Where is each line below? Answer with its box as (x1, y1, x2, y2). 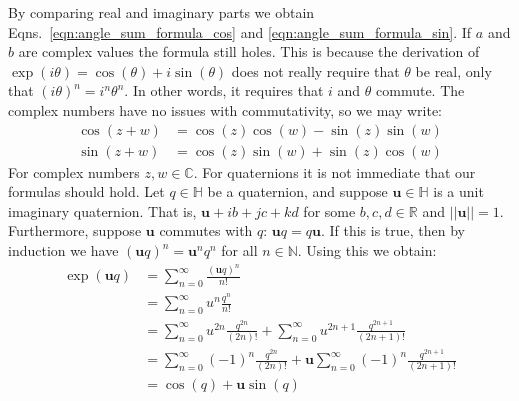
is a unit (433, 181, 484, 202)
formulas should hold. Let (8, 181, 165, 202)
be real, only (415, 60, 492, 81)
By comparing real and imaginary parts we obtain (8, 2, 315, 22)
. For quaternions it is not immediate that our (193, 161, 476, 182)
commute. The (376, 80, 465, 101)
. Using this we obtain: (297, 240, 437, 260)
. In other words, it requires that (124, 80, 324, 101)
